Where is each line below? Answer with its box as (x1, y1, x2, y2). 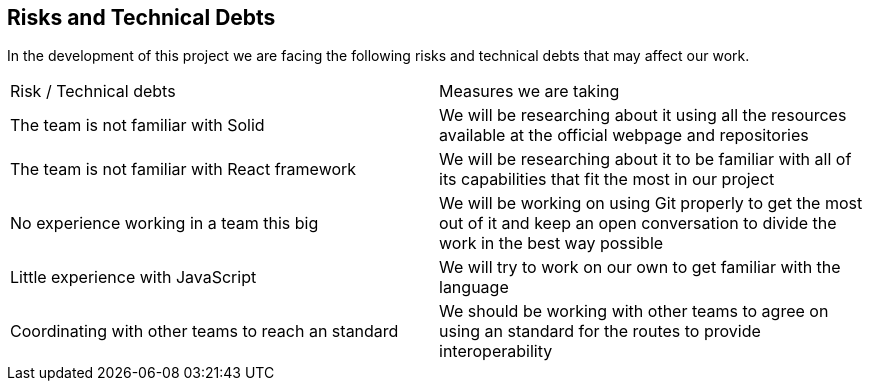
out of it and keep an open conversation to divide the (439, 213, 837, 234)
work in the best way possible (439, 233, 664, 254)
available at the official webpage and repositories (439, 125, 809, 146)
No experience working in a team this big (10, 213, 319, 234)
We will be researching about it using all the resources (439, 105, 847, 126)
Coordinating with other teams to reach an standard (10, 321, 399, 342)
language (439, 277, 509, 298)
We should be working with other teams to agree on (439, 301, 829, 322)
